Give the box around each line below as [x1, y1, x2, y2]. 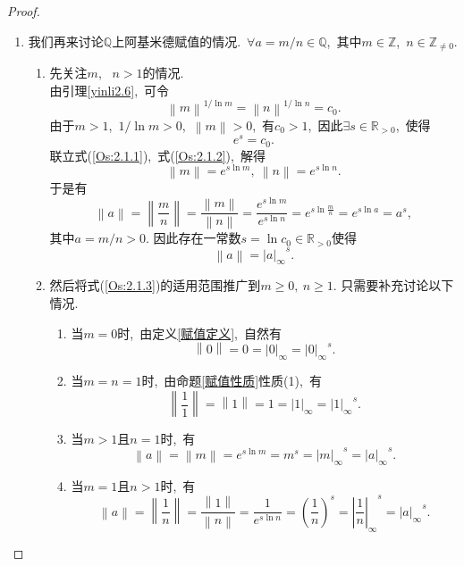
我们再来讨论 [28, 31, 104, 50]
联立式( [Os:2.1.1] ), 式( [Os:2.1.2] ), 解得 [49, 146, 266, 164]
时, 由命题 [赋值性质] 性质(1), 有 [141, 371, 322, 390]
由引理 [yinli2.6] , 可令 [49, 80, 170, 99]
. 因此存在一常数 [146, 229, 241, 247]
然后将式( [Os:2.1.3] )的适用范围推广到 [49, 276, 261, 295]
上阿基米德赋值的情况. [112, 31, 241, 50]
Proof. [7, 2, 40, 20]
